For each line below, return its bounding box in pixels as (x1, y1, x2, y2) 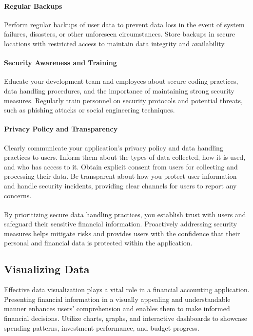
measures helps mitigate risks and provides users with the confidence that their (4, 228, 240, 238)
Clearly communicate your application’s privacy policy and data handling (4, 142, 223, 152)
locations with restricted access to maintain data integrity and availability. (4, 38, 226, 48)
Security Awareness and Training (4, 57, 117, 68)
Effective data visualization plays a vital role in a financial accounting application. (4, 284, 250, 295)
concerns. (4, 190, 32, 200)
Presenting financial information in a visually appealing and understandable (4, 294, 231, 304)
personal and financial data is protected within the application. (4, 238, 193, 248)
